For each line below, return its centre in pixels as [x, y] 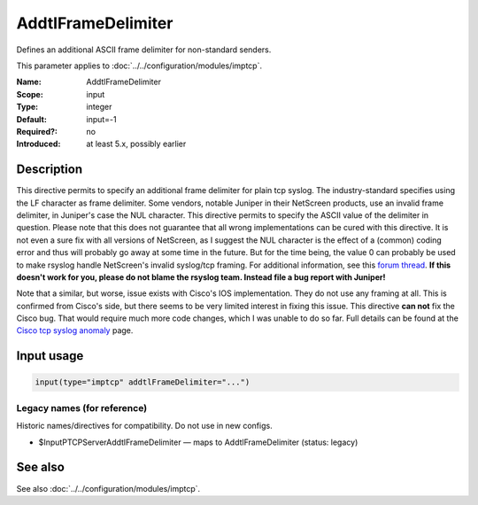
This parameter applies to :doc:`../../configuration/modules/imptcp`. [139, 66]
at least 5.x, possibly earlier [136, 144]
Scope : [30, 94]
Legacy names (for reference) [82, 408]
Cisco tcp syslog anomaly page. [75, 330]
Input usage [50, 356]
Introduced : [39, 144]
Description [50, 170]
